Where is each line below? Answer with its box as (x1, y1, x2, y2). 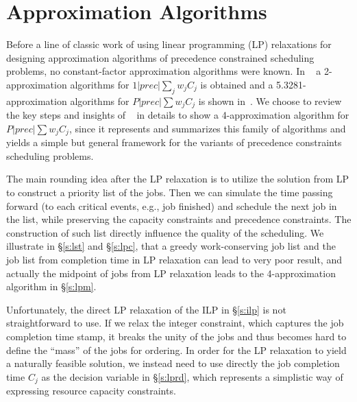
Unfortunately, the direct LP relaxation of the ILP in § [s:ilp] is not (6, 302, 286, 316)
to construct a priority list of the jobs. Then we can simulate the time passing (6, 185, 333, 199)
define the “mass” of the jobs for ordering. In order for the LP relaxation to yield (6, 342, 347, 357)
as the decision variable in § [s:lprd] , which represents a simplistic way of (41, 369, 343, 383)
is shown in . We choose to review (198, 93, 342, 108)
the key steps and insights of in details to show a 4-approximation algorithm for (6, 108, 349, 122)
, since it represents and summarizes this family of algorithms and (69, 121, 346, 135)
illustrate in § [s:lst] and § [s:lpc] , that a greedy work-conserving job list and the (6, 239, 336, 253)
